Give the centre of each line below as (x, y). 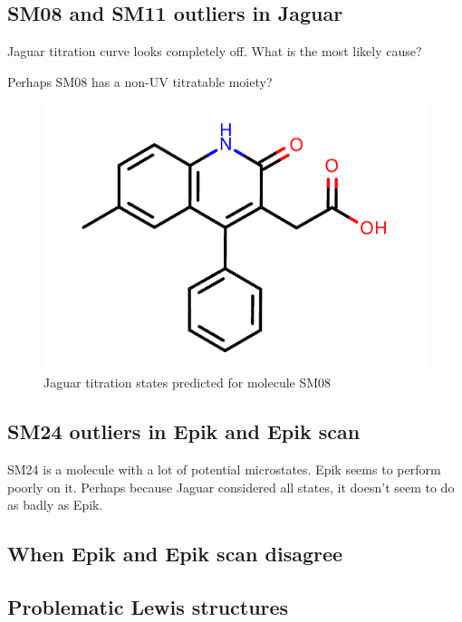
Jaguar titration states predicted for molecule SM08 (188, 383)
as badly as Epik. (55, 505)
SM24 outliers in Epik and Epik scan (184, 431)
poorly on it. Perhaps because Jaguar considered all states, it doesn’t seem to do (231, 487)
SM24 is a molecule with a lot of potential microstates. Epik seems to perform (224, 469)
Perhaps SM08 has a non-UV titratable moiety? (140, 81)
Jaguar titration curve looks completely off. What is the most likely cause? (215, 51)
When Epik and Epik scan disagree (175, 554)
